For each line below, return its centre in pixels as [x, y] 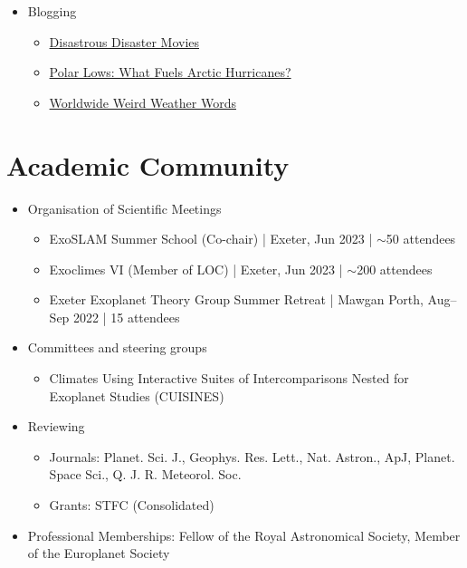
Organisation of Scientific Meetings [124, 208]
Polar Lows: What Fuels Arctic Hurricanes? [170, 72]
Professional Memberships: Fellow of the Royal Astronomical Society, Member [244, 535]
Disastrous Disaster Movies [124, 41]
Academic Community [148, 164]
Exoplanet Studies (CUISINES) [137, 395]
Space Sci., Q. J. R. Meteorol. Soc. [145, 474]
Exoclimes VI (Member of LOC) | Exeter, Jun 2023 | [196, 269]
